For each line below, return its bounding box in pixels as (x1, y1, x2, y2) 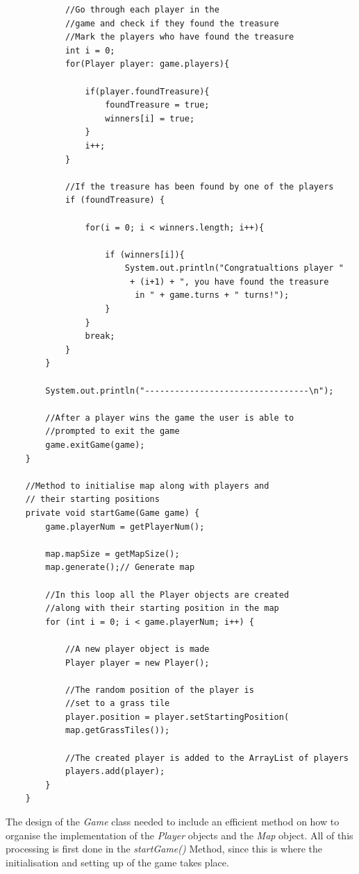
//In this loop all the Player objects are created (45, 589, 290, 600)
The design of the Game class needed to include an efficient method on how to (6, 814, 340, 829)
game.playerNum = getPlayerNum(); (45, 521, 205, 532)
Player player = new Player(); (65, 657, 210, 668)
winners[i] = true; (105, 113, 195, 124)
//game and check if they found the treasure (65, 18, 279, 28)
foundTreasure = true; (105, 100, 210, 110)
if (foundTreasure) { (65, 195, 165, 205)
